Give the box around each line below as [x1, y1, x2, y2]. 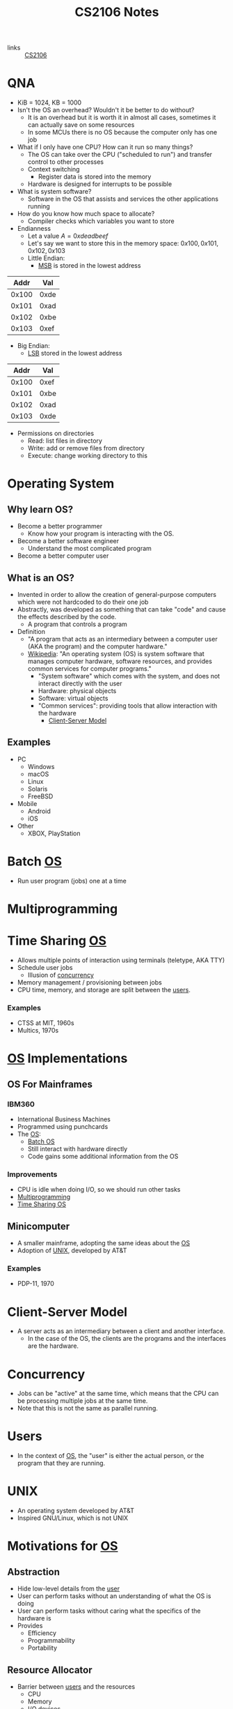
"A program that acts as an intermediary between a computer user [27, 635, 218, 643]
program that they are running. [17, 1459, 106, 1468]
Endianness [17, 225, 51, 233]
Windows [27, 762, 55, 770]
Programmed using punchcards [17, 1122, 109, 1130]
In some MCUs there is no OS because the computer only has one [27, 128, 218, 137]
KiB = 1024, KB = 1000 [17, 98, 82, 107]
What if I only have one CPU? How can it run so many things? [17, 143, 193, 151]
